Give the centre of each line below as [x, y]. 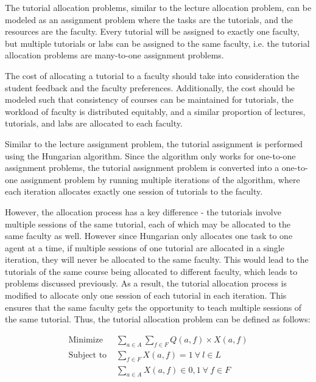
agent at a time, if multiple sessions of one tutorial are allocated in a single [145, 247]
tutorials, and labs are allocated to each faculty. [94, 123]
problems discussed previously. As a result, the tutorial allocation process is [146, 283]
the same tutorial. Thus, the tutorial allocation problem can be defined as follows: [158, 319]
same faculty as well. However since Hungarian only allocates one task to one [149, 236]
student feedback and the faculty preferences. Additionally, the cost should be [150, 87]
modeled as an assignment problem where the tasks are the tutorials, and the [149, 19]
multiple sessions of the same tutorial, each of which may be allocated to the [148, 224]
